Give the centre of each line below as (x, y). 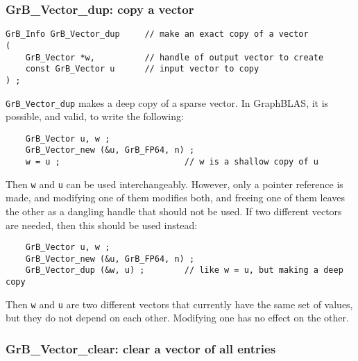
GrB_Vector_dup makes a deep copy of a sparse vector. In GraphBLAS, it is (167, 102)
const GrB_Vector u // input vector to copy (142, 69)
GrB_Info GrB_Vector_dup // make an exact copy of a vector (157, 34)
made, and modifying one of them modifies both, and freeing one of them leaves (176, 198)
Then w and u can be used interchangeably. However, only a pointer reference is (174, 184)
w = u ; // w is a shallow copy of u (172, 162)
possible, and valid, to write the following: (95, 116)
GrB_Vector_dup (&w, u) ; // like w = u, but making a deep (184, 270)
